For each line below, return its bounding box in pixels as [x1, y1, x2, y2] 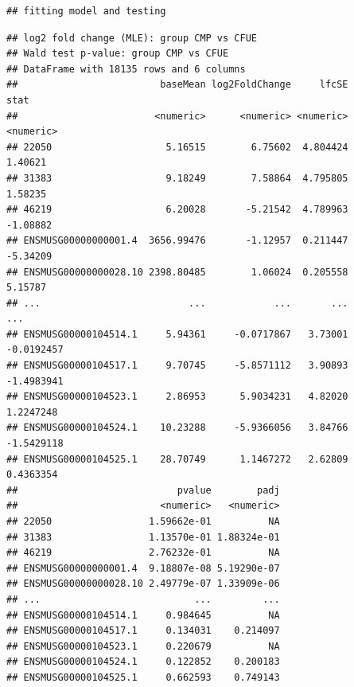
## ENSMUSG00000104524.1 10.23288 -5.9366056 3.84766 [6, 422, 348, 434]
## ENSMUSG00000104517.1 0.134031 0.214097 [6, 625, 280, 637]
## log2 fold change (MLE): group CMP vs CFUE [6, 32, 257, 44]
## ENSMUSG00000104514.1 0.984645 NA [6, 609, 280, 621]
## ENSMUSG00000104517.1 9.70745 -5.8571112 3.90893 [6, 360, 348, 372]
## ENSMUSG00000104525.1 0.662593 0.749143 [6, 671, 280, 683]
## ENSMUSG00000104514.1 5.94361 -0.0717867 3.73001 [6, 328, 348, 340]
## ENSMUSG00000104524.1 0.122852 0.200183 [6, 656, 280, 668]
